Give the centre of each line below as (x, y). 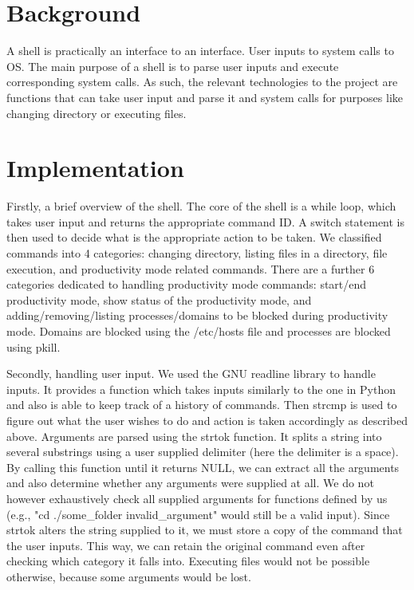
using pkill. (34, 346)
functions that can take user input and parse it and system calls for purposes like (205, 97)
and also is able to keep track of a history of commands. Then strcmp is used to (202, 405)
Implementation (95, 168)
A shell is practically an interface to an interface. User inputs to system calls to (200, 51)
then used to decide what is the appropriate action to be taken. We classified (194, 237)
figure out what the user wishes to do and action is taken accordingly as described (207, 420)
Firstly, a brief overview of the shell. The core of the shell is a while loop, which (201, 206)
